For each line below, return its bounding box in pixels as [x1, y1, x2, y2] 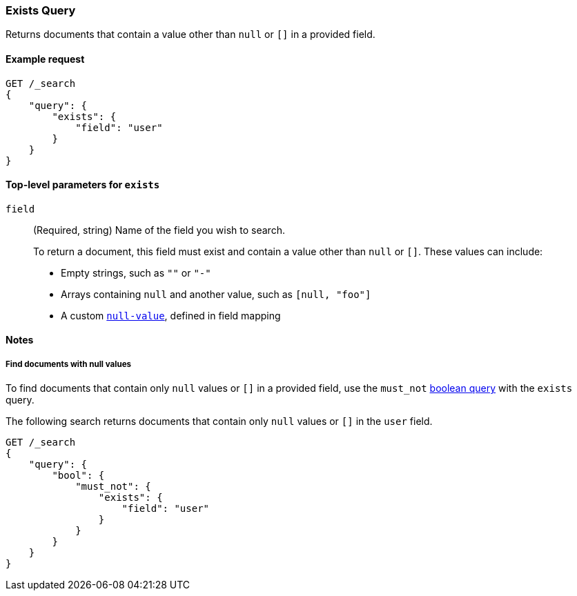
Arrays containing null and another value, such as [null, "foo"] [61, 288, 371, 300]
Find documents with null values [6, 359, 132, 369]
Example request [6, 52, 85, 65]
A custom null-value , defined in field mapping [61, 309, 281, 321]
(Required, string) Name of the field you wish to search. [33, 223, 285, 236]
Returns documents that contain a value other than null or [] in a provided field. [6, 28, 375, 41]
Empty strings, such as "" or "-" [61, 266, 211, 279]
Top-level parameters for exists [6, 179, 160, 191]
